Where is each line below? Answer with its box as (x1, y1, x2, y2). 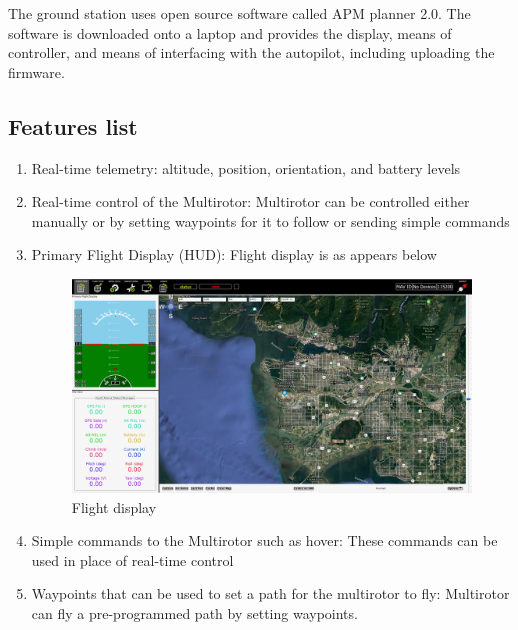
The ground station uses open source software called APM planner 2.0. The (8, 3, 471, 23)
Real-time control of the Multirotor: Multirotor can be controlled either (31, 191, 470, 212)
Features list (8, 110, 138, 141)
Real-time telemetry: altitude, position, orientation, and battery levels (31, 157, 461, 178)
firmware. (8, 61, 65, 82)
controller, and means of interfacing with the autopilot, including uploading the (8, 42, 495, 63)
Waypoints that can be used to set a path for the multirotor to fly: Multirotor (31, 583, 510, 604)
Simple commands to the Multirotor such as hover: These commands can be (31, 530, 498, 551)
